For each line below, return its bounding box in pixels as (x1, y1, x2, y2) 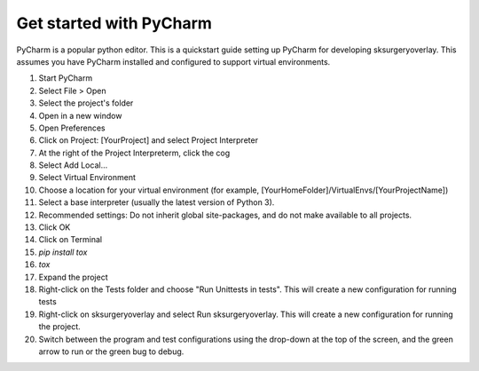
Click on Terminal (38, 234, 103, 245)
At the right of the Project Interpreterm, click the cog (38, 147, 231, 158)
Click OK (38, 222, 71, 233)
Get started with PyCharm (16, 13, 213, 33)
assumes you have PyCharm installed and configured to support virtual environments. (16, 56, 331, 67)
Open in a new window (38, 110, 122, 121)
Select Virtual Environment (38, 172, 137, 183)
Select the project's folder (38, 98, 134, 108)
